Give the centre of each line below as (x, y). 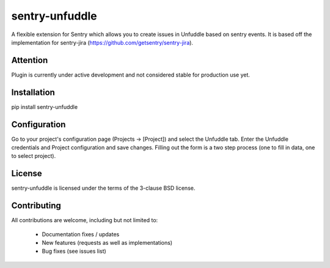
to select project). (34, 156)
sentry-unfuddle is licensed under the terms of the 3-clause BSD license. (103, 188)
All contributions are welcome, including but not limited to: (85, 220)
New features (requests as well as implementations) (107, 243)
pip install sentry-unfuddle (45, 106)
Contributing (36, 206)
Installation (33, 92)
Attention (30, 60)
